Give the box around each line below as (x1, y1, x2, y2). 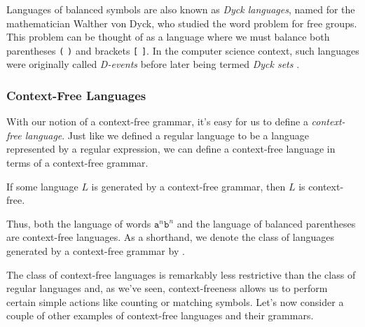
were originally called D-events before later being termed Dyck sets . (6, 57, 300, 71)
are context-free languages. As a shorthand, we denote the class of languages (6, 230, 334, 244)
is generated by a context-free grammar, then (91, 179, 286, 193)
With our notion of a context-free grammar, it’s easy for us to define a (6, 114, 308, 129)
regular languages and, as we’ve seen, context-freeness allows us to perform (6, 281, 328, 295)
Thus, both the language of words (6, 216, 151, 230)
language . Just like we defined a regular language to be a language (25, 127, 309, 142)
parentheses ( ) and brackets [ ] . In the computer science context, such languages (6, 43, 359, 57)
